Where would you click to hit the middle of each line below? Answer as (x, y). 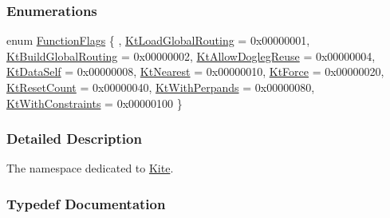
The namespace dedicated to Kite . (90, 168)
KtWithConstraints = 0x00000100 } (95, 103)
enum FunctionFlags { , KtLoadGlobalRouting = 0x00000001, (158, 40)
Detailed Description (74, 139)
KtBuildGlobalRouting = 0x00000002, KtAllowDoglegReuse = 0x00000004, (191, 55)
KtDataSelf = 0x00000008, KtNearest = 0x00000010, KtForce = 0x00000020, (195, 71)
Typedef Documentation (86, 203)
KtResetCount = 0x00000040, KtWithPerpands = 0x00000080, (161, 87)
